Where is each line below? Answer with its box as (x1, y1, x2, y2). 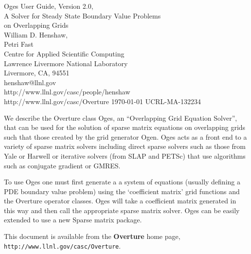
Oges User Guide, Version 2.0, (4, 1, 93, 11)
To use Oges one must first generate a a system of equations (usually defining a (4, 177, 240, 187)
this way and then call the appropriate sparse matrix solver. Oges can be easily (4, 205, 240, 215)
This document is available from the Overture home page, (4, 231, 180, 241)
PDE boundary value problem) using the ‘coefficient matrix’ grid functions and (4, 186, 240, 196)
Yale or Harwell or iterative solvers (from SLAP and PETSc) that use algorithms (4, 150, 246, 161)
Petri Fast (4, 39, 34, 49)
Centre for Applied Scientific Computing (4, 48, 125, 58)
